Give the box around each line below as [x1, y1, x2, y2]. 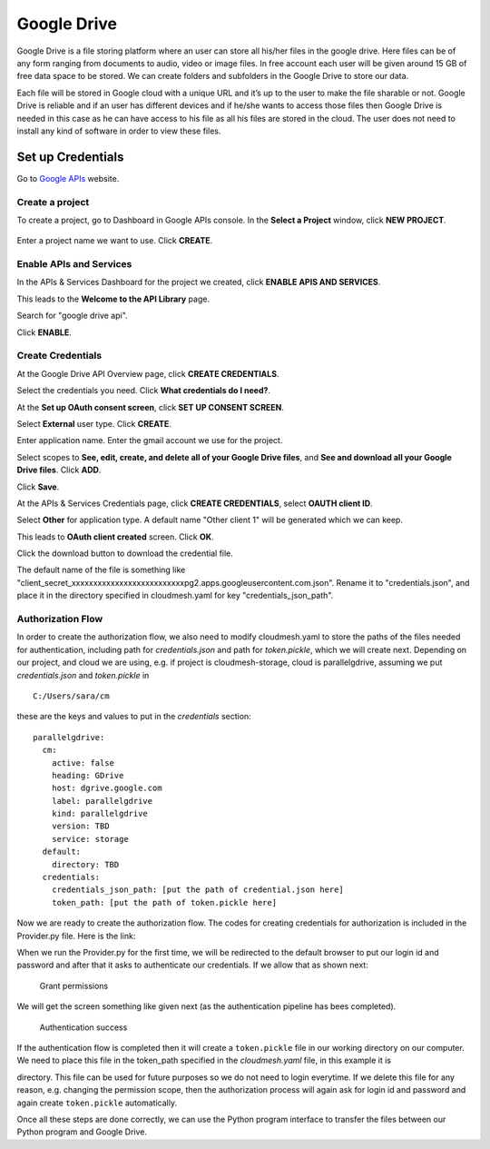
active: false [51, 758, 115, 768]
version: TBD [51, 821, 110, 831]
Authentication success [39, 1022, 128, 1033]
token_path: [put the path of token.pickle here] [51, 897, 277, 907]
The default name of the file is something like [16, 564, 186, 576]
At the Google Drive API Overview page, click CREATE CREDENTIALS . [16, 368, 279, 379]
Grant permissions [39, 980, 109, 991]
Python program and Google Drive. [16, 1126, 148, 1137]
